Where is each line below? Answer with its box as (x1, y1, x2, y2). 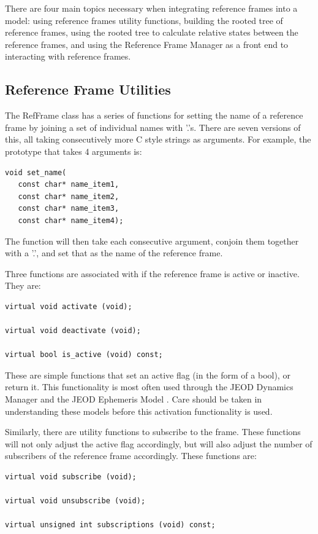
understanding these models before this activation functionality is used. (5, 404, 273, 417)
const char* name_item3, (18, 204, 119, 213)
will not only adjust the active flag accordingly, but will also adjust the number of (5, 437, 312, 450)
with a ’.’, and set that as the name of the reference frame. (5, 246, 223, 259)
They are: (5, 279, 41, 292)
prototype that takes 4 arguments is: (5, 144, 142, 157)
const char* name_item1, (18, 180, 119, 189)
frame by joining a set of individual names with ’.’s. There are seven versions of (5, 120, 301, 133)
